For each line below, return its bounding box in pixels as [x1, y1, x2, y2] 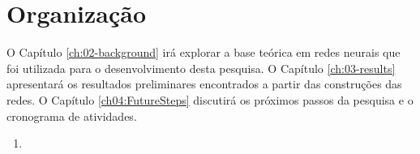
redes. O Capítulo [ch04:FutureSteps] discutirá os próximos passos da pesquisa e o [6, 91, 414, 108]
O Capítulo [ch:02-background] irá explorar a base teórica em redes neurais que [6, 44, 401, 61]
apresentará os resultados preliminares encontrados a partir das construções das [6, 75, 402, 92]
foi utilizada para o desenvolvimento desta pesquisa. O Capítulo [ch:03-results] [6, 59, 396, 76]
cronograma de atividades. [6, 107, 137, 124]
